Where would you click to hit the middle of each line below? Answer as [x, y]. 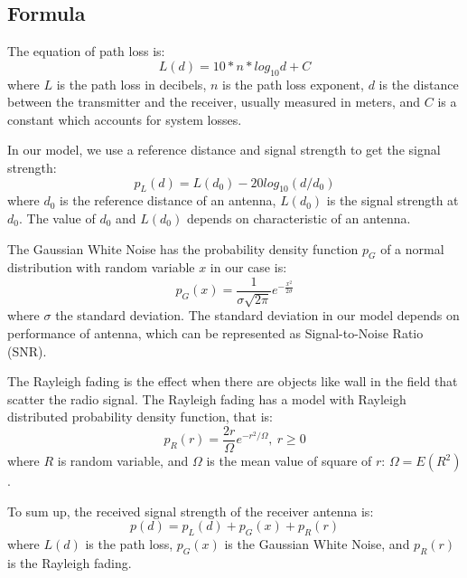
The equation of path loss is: [86, 51]
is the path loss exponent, [293, 84]
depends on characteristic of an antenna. [299, 218]
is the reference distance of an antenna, [168, 200]
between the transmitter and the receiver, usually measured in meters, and [214, 102]
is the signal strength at [392, 200]
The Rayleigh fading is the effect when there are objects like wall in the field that [233, 381]
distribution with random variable [101, 267]
